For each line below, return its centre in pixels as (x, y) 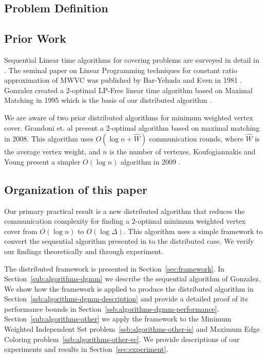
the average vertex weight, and (52, 151)
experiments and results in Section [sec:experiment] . (86, 349)
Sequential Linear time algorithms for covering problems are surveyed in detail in (132, 59)
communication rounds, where (196, 139)
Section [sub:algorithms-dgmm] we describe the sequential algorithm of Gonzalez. (132, 279)
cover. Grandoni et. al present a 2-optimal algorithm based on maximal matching (132, 127)
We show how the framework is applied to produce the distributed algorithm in (129, 288)
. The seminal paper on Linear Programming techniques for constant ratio (121, 70)
